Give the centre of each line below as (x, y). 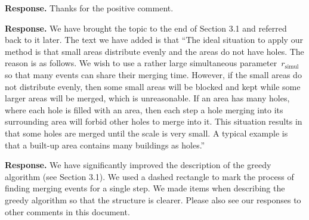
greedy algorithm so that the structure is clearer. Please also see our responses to (153, 199)
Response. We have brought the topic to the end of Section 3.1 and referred (146, 28)
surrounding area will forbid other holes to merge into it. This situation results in (154, 121)
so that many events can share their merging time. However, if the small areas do (153, 74)
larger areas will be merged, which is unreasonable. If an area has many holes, (147, 98)
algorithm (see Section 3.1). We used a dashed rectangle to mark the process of (149, 176)
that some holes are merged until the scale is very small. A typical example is (146, 133)
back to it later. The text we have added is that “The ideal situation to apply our (154, 40)
